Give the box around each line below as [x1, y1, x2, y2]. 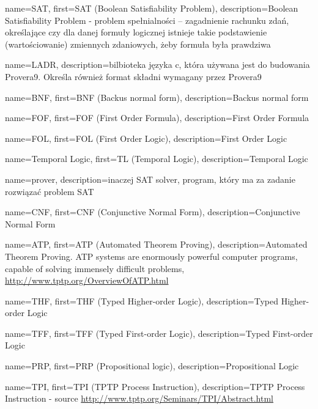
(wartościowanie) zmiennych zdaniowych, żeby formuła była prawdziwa [5, 37, 271, 50]
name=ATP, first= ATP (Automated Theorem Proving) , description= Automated [5, 238, 308, 251]
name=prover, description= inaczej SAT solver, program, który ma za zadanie [5, 172, 295, 185]
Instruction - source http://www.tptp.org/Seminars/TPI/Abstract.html [5, 392, 274, 405]
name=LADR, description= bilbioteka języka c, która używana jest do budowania [5, 58, 310, 71]
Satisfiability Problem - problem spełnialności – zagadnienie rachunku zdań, [5, 13, 289, 26]
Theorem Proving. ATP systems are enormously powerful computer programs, [5, 249, 298, 262]
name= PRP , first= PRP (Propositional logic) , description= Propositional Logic [5, 359, 299, 372]
